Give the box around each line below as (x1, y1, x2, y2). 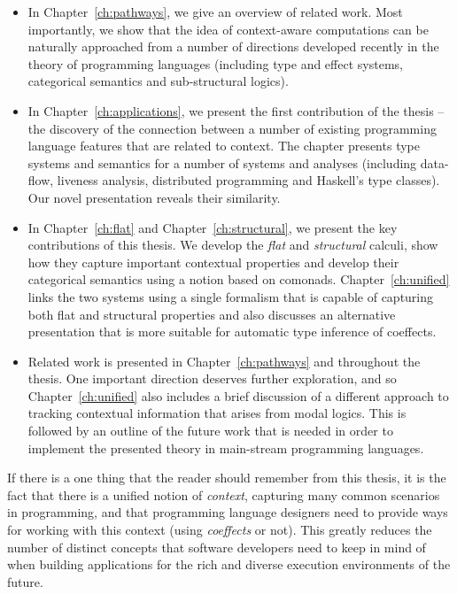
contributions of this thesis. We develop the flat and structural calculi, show (27, 235, 438, 254)
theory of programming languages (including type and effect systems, (27, 54, 403, 73)
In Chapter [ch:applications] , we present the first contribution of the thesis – (27, 101, 445, 120)
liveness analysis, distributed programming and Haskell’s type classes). (57, 171, 440, 189)
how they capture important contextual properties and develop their (27, 252, 399, 271)
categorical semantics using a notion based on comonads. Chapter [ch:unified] (27, 270, 450, 289)
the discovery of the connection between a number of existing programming (27, 119, 437, 137)
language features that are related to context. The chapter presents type (27, 136, 420, 155)
